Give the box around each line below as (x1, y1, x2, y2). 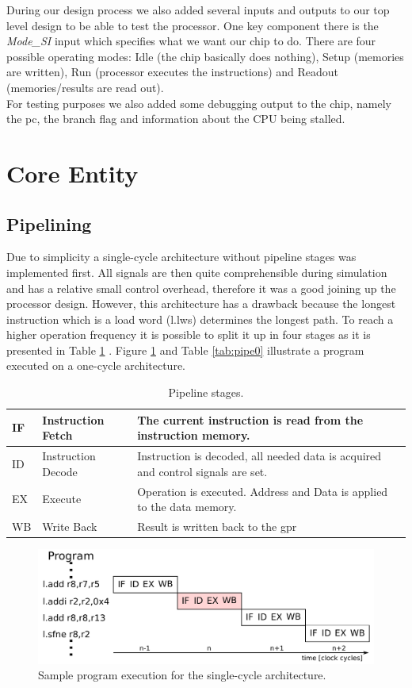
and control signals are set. (137, 463, 268, 479)
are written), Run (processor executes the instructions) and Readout (6, 63, 339, 80)
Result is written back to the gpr (137, 517, 297, 534)
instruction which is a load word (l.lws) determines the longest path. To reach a (6, 310, 394, 327)
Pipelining (6, 211, 92, 236)
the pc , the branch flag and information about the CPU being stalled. (6, 110, 345, 127)
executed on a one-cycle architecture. (6, 357, 185, 374)
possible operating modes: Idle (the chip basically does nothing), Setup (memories (6, 48, 404, 64)
